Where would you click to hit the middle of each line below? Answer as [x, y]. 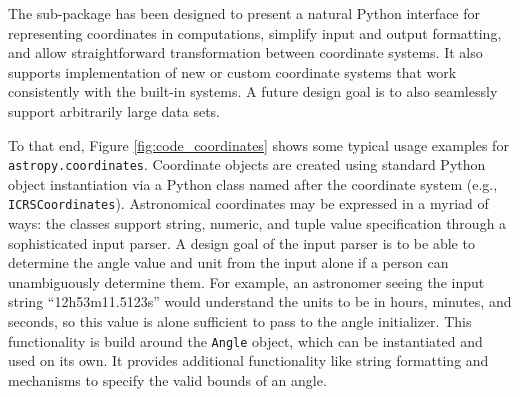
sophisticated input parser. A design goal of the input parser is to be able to [241, 242]
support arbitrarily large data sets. [114, 110]
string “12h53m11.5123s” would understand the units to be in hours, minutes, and [260, 301]
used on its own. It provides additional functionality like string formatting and [248, 360]
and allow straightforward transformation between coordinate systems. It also [245, 52]
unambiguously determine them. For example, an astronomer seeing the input [246, 281]
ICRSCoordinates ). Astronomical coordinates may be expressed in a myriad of [248, 203]
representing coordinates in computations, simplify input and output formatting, [255, 32]
